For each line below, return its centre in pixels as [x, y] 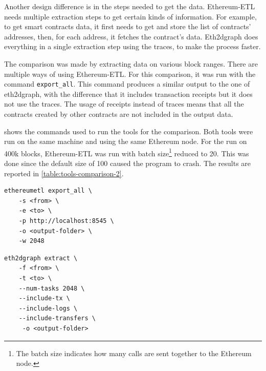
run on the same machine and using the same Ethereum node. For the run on [126, 141]
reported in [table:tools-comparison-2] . [64, 173]
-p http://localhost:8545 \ [66, 221]
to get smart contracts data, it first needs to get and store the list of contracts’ [128, 26]
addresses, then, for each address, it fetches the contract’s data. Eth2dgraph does [131, 36]
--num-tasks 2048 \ [52, 288]
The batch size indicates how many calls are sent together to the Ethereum [134, 353]
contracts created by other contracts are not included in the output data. [119, 114]
